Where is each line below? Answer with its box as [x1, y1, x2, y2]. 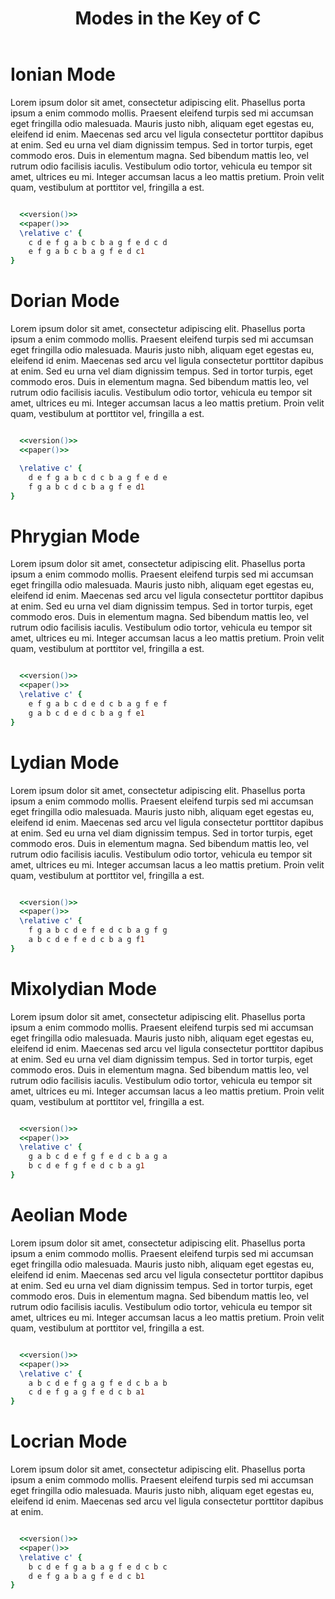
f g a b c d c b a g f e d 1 [28, 482, 145, 492]
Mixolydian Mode [10, 977, 157, 1000]
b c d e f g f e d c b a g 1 [28, 1161, 145, 1171]
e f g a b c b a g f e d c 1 [28, 247, 145, 257]
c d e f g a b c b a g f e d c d [28, 237, 168, 247]
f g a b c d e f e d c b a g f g [28, 925, 168, 936]
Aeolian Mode [10, 1204, 128, 1227]
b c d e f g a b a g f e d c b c [28, 1562, 168, 1572]
